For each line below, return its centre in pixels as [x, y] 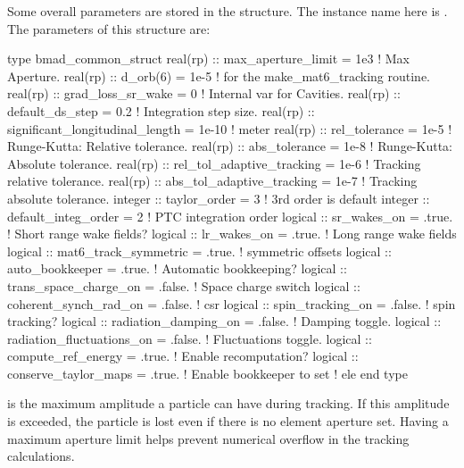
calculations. [41, 456]
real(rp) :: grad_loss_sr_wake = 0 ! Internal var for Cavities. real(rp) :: [204, 93]
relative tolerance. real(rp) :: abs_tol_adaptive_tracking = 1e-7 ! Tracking [212, 181]
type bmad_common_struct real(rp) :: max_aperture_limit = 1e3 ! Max [209, 58]
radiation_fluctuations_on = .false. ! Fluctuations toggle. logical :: [190, 338]
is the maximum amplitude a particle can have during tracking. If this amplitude [228, 403]
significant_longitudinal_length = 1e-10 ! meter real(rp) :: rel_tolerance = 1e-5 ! [230, 128]
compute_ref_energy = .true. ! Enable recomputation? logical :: [183, 356]
